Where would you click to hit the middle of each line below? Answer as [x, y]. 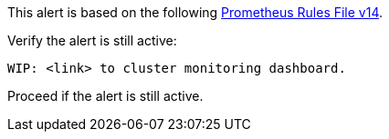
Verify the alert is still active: [92, 40]
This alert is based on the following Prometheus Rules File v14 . [195, 12]
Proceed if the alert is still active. [105, 96]
